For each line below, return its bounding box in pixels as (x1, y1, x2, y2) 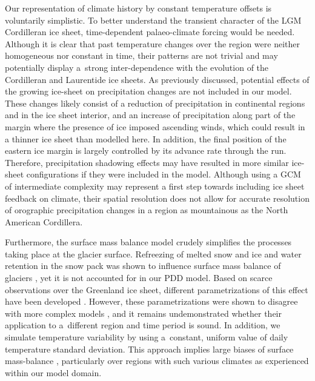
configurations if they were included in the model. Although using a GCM (26, 168, 301, 181)
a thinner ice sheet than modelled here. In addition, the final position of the (5, 132, 287, 145)
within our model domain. (5, 366, 102, 379)
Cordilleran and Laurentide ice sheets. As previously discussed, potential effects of (5, 73, 310, 85)
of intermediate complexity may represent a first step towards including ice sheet (5, 179, 305, 192)
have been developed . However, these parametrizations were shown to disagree (5, 295, 298, 308)
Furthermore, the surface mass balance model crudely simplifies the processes (5, 236, 292, 248)
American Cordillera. (5, 215, 83, 228)
